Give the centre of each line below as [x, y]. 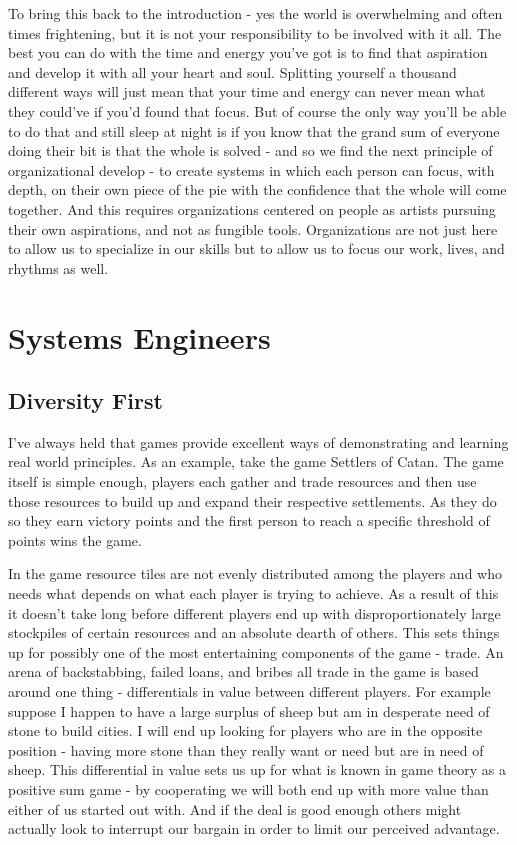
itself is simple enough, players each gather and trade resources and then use [242, 481]
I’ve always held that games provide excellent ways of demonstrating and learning [258, 441]
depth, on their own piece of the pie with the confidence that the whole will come [257, 189]
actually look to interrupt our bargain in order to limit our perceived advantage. [254, 828]
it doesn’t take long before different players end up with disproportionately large [254, 612]
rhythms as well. [58, 267]
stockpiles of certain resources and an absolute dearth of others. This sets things [254, 632]
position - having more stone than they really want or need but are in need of [246, 749]
